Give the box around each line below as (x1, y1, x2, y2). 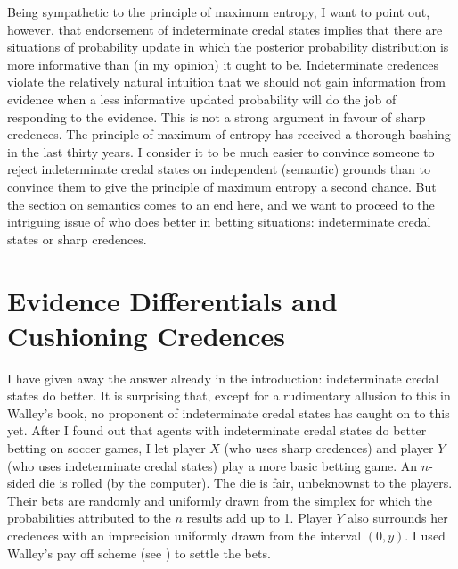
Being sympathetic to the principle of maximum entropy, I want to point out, (7, 3, 430, 21)
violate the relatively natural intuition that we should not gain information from (7, 72, 446, 91)
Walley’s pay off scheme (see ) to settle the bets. (7, 543, 271, 562)
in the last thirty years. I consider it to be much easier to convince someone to (7, 142, 435, 161)
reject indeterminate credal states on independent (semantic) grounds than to (7, 160, 430, 178)
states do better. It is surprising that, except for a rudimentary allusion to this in (7, 386, 451, 405)
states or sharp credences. (7, 229, 147, 248)
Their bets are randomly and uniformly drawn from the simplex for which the (7, 491, 432, 509)
